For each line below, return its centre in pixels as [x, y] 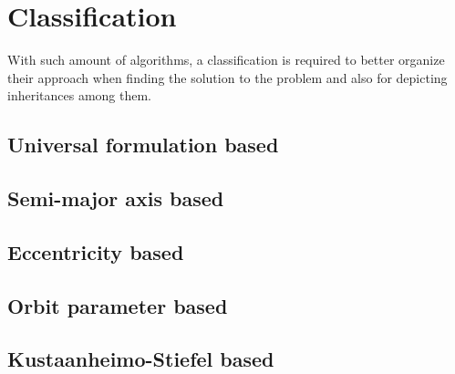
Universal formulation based [143, 145]
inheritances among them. [80, 95]
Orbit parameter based [118, 305]
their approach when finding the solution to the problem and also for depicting [227, 77]
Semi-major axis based [116, 198]
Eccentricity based [96, 251]
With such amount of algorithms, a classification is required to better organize [226, 60]
